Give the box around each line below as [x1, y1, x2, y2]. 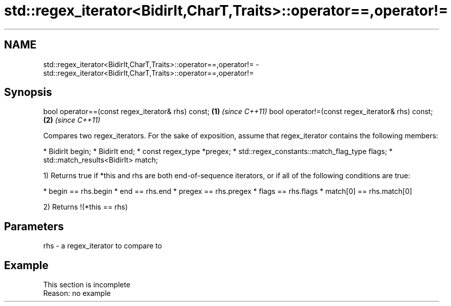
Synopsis [4, 86, 52, 99]
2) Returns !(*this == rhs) [43, 202, 128, 212]
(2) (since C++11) [43, 116, 101, 125]
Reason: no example [43, 289, 111, 298]
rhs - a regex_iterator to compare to [43, 241, 162, 250]
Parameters [4, 220, 64, 233]
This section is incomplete [43, 280, 131, 289]
